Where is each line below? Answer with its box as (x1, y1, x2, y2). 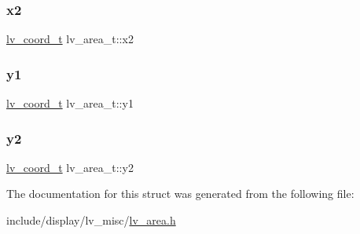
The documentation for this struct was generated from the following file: (6, 185, 354, 202)
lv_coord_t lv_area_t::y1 (6, 95, 134, 112)
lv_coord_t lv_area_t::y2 (6, 159, 134, 175)
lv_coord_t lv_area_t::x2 (6, 31, 134, 47)
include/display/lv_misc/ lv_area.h (6, 212, 176, 229)
